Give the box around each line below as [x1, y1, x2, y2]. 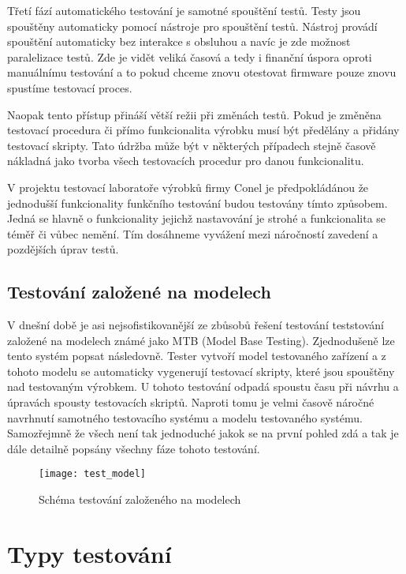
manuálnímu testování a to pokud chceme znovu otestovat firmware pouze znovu [7, 64, 397, 81]
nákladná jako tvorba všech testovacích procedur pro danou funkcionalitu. [7, 152, 364, 169]
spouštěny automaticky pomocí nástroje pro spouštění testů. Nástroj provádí [7, 17, 378, 34]
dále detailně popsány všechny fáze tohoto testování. [7, 440, 260, 456]
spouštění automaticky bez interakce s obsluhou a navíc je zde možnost [7, 33, 351, 50]
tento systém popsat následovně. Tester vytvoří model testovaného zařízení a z [7, 347, 386, 364]
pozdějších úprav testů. [7, 241, 119, 257]
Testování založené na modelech [7, 279, 271, 304]
